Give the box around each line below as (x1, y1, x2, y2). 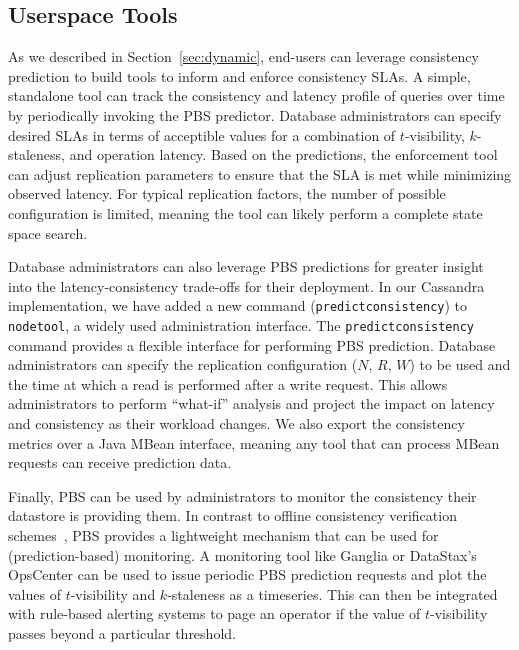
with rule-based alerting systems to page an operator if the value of (8, 603, 421, 624)
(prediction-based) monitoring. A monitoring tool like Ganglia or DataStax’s (8, 544, 477, 565)
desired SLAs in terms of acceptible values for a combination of (8, 124, 396, 145)
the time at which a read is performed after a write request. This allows (8, 373, 448, 394)
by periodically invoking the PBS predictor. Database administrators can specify (8, 104, 502, 125)
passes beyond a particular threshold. (8, 622, 236, 643)
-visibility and (70, 583, 156, 604)
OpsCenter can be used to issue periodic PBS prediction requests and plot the (8, 564, 487, 585)
